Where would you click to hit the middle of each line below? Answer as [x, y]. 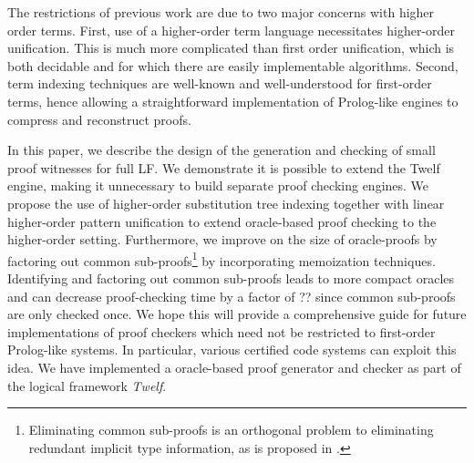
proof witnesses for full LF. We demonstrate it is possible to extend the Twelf [224, 167]
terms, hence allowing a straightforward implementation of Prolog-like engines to [233, 101]
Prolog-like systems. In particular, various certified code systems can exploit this [232, 350]
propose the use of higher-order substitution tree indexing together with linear [226, 203]
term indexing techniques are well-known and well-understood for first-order [220, 83]
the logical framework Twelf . [87, 385]
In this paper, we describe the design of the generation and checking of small [222, 150]
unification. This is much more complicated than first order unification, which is [231, 48]
